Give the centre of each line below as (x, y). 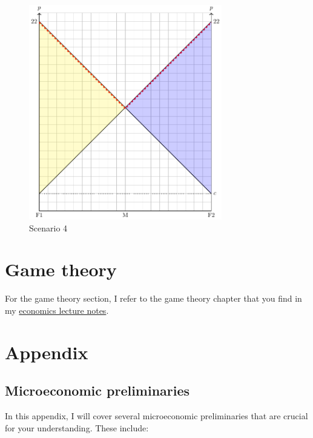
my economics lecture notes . (57, 310)
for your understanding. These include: (77, 427)
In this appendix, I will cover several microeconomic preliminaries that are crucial (156, 416)
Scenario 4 (48, 227)
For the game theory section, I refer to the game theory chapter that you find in (153, 298)
